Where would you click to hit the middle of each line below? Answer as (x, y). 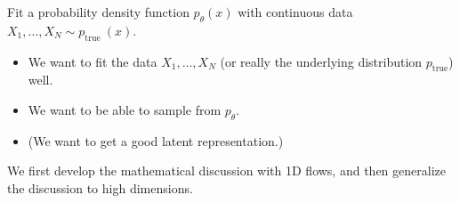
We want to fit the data (93, 61)
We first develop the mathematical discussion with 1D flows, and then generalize (226, 171)
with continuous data (295, 12)
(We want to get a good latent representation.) (156, 140)
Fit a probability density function (98, 12)
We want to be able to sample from (125, 109)
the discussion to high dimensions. (100, 187)
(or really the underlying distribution (321, 61)
